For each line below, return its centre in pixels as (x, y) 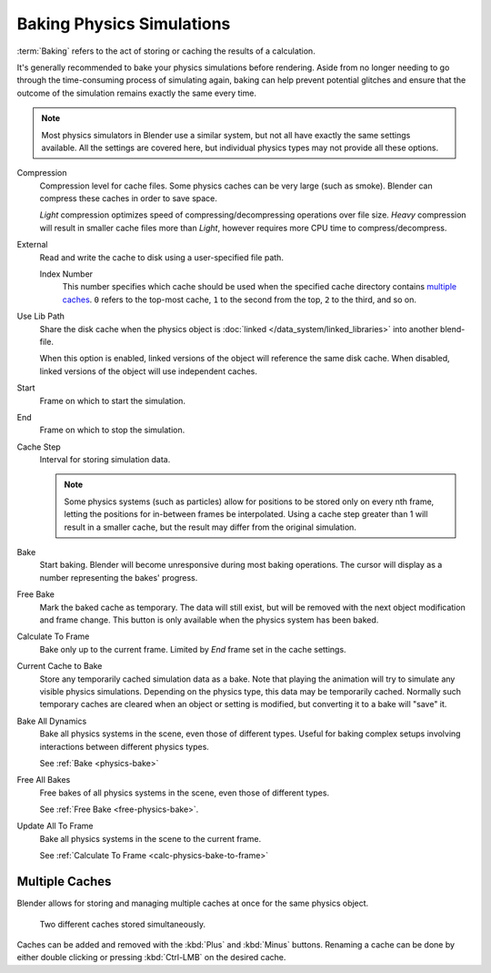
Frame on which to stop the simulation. (112, 430)
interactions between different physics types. (124, 746)
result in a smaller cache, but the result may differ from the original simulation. (210, 527)
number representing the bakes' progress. (119, 577)
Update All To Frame (55, 826)
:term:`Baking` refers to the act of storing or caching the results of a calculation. (166, 51)
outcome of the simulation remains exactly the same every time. (136, 93)
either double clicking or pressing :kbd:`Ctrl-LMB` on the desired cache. (151, 958)
